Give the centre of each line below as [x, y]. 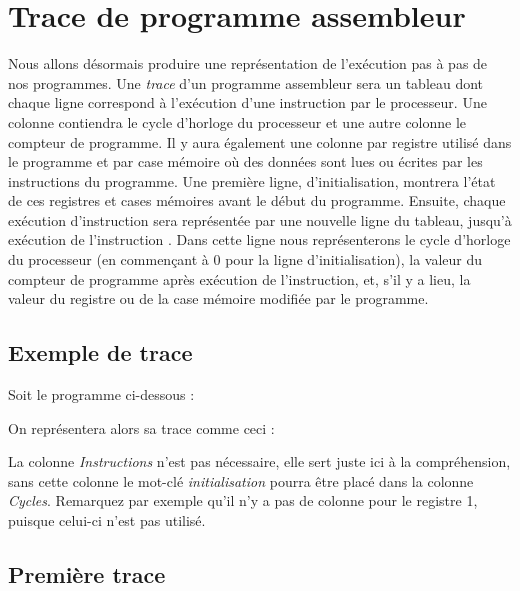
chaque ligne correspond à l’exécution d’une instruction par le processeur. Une [247, 102]
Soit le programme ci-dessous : [101, 394]
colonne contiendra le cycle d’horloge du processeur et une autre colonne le [237, 121]
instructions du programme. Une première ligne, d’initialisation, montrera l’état [252, 180]
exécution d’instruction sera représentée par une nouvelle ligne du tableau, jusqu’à [260, 219]
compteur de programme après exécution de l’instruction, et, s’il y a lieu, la [239, 278]
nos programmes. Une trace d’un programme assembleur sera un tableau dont [246, 82]
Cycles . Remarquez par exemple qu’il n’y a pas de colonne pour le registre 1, [243, 500]
